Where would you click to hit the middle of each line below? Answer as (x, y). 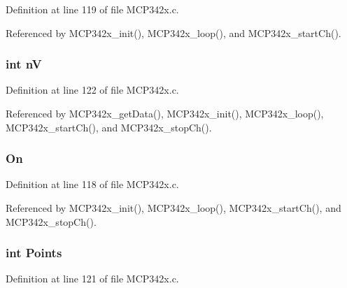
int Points (34, 253)
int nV (24, 64)
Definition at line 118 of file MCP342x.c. (92, 184)
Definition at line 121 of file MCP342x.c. (92, 279)
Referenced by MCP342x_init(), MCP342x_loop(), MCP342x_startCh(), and (173, 208)
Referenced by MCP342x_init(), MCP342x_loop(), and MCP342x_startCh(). (173, 33)
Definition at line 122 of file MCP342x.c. (92, 90)
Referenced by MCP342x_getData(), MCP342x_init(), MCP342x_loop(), (165, 113)
